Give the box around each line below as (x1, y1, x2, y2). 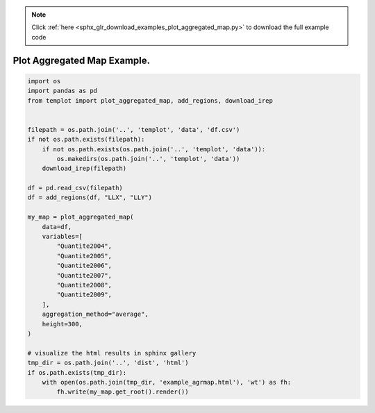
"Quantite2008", (56, 281, 112, 289)
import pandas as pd (27, 87, 97, 95)
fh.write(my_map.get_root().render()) (56, 388, 189, 396)
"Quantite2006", (56, 262, 112, 270)
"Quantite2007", (56, 271, 112, 279)
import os (27, 77, 61, 85)
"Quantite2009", (56, 291, 112, 298)
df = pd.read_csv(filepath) (27, 184, 123, 192)
